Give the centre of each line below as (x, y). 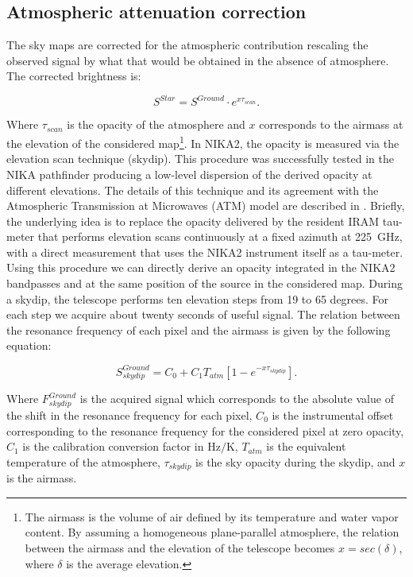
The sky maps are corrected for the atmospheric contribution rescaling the (187, 45)
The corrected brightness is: (74, 76)
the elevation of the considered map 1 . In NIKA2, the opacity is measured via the (203, 142)
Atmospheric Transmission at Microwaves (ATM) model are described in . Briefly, (206, 205)
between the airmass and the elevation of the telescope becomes (180, 548)
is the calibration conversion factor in (113, 446)
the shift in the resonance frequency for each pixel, (129, 415)
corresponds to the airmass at (331, 124)
